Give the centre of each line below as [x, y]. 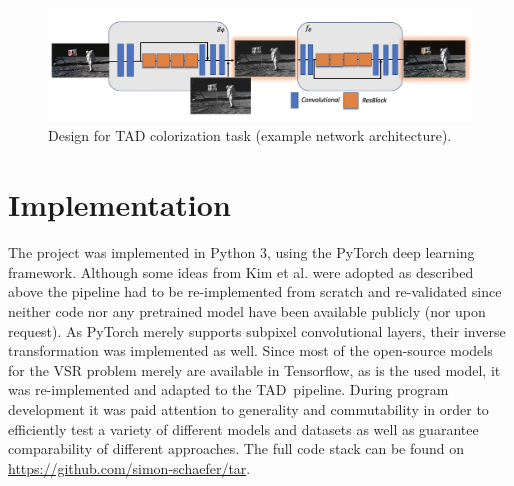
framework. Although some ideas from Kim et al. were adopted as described [241, 271]
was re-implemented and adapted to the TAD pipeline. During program [228, 389]
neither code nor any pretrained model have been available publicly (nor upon [247, 310]
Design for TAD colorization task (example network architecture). [250, 135]
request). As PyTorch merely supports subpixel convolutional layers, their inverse [257, 330]
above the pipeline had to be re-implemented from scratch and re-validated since [255, 291]
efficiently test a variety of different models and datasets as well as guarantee [243, 428]
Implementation [119, 204]
